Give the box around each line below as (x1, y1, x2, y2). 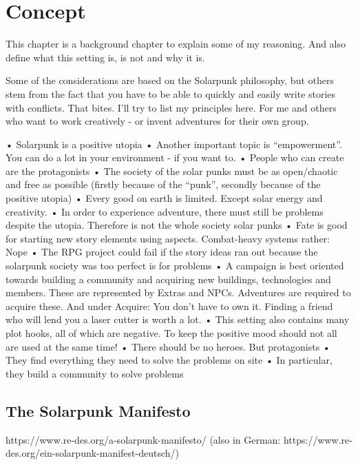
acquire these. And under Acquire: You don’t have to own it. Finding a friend (6, 298, 333, 313)
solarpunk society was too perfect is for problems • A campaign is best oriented (6, 258, 344, 273)
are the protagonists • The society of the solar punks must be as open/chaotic (6, 163, 338, 178)
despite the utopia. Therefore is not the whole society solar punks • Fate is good (6, 218, 348, 232)
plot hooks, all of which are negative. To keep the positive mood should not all (6, 326, 337, 340)
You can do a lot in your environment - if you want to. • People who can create (6, 150, 344, 165)
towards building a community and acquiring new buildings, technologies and (6, 271, 331, 286)
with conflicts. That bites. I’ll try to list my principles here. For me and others (6, 100, 337, 114)
